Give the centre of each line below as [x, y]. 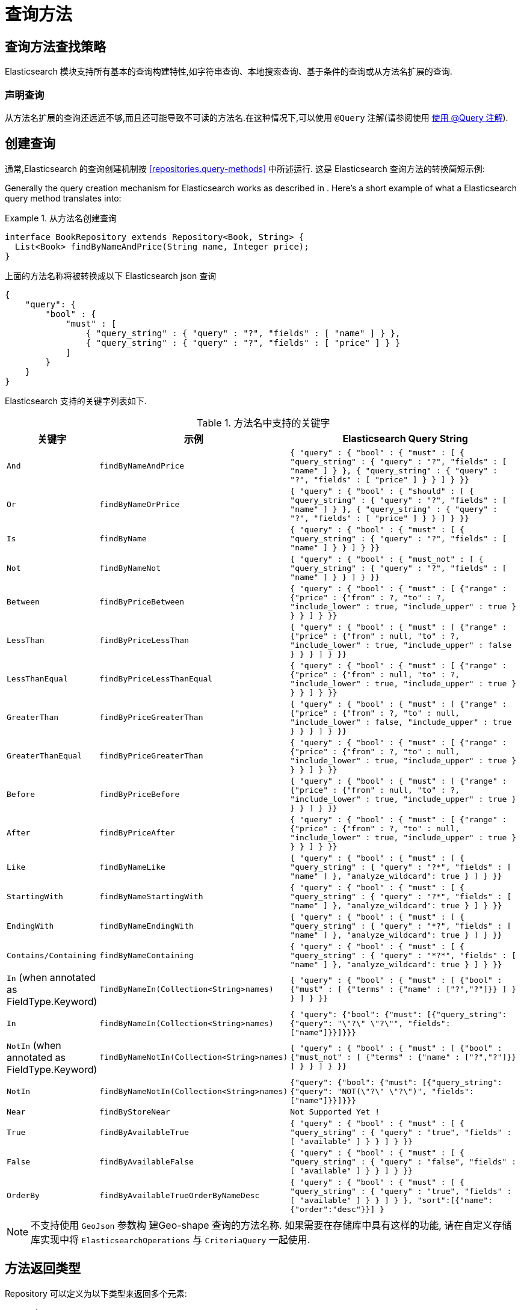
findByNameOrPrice [140, 505]
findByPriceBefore [140, 795]
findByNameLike [132, 867]
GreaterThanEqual [45, 756]
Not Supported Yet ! [335, 1112]
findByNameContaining [146, 955]
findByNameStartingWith [151, 896]
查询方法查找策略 [55, 46]
